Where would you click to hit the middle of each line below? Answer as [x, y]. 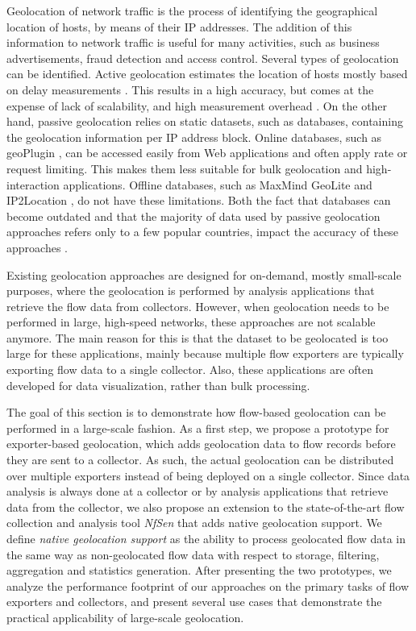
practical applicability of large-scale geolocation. [125, 617]
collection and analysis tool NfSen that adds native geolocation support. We [194, 523]
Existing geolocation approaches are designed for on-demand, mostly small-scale [204, 274]
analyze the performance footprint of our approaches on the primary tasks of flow [208, 585]
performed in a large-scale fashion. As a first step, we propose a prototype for [198, 428]
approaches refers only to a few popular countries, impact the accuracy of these [202, 232]
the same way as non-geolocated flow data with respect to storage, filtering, [193, 554]
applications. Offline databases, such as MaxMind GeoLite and [218, 184]
